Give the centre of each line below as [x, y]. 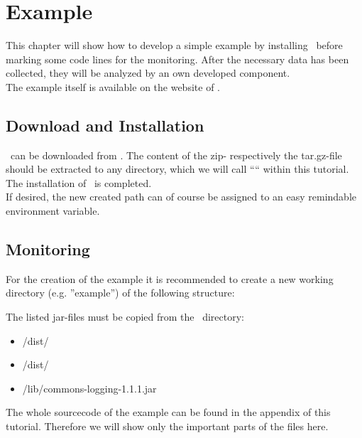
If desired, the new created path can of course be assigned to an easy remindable [181, 197]
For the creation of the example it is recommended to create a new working [170, 278]
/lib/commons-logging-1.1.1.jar [89, 388]
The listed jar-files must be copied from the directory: [125, 317]
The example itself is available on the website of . [113, 86]
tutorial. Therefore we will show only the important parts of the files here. [167, 426]
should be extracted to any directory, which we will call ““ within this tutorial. [177, 169]
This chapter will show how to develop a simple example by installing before [174, 45]
